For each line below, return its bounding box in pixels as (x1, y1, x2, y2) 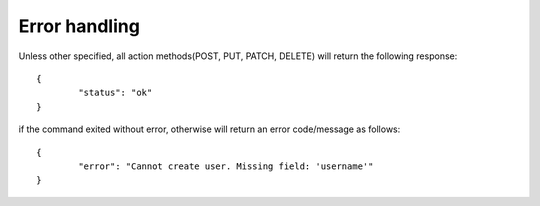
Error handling (18, 15, 140, 37)
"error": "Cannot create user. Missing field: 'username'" (78, 160, 374, 172)
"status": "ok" (78, 87, 153, 99)
